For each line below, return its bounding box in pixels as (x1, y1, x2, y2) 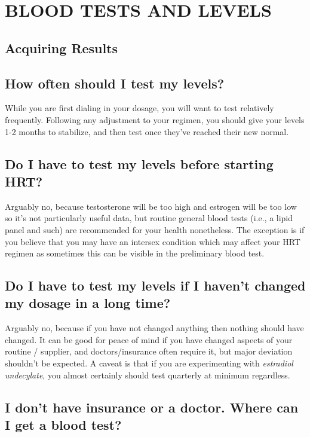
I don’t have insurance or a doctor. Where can (5, 398, 299, 416)
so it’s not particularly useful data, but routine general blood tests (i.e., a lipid (5, 212, 293, 224)
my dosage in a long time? (5, 294, 171, 312)
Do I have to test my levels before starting (5, 154, 274, 173)
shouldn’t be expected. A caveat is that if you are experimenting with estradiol (5, 357, 293, 369)
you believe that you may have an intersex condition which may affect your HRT (5, 235, 300, 247)
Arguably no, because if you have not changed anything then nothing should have (5, 322, 304, 334)
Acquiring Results (5, 38, 118, 57)
